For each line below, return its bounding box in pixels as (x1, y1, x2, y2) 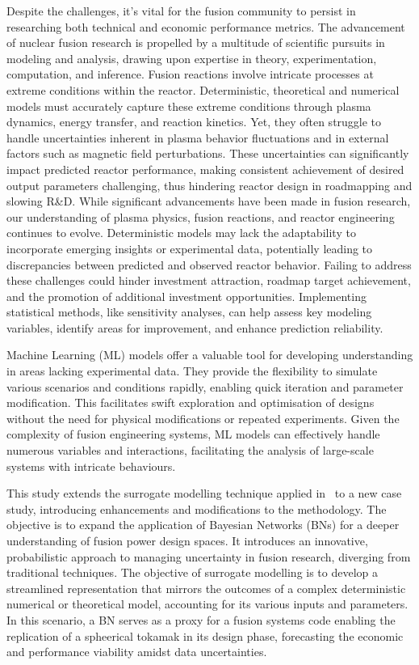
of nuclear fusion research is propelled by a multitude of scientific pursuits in (6, 34, 385, 51)
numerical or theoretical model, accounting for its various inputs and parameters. (6, 595, 409, 612)
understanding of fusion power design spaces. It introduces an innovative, (6, 532, 368, 549)
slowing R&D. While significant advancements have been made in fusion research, (6, 193, 411, 210)
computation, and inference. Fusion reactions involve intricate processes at (6, 66, 374, 83)
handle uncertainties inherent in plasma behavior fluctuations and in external (6, 129, 389, 146)
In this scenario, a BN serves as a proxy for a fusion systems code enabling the (6, 611, 396, 628)
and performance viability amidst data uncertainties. (6, 643, 267, 660)
